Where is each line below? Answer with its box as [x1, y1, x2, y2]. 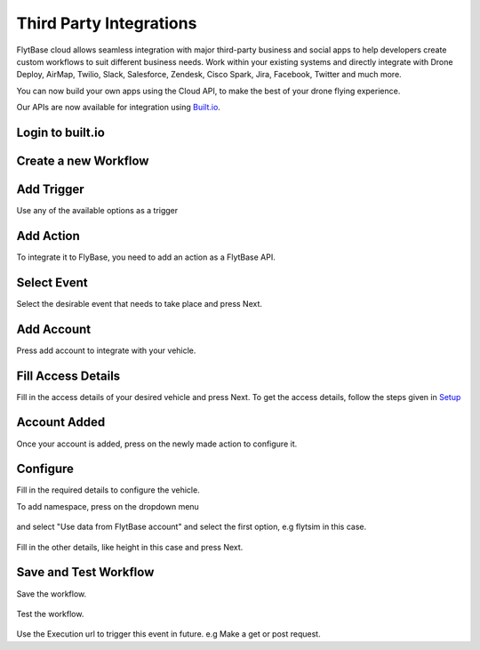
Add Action [16, 228, 80, 244]
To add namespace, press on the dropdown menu [16, 501, 199, 511]
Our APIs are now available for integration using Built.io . [16, 102, 221, 113]
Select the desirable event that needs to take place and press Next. [16, 298, 262, 309]
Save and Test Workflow [16, 565, 155, 580]
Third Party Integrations [16, 13, 197, 33]
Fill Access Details [16, 368, 121, 383]
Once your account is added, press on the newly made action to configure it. [16, 438, 298, 449]
